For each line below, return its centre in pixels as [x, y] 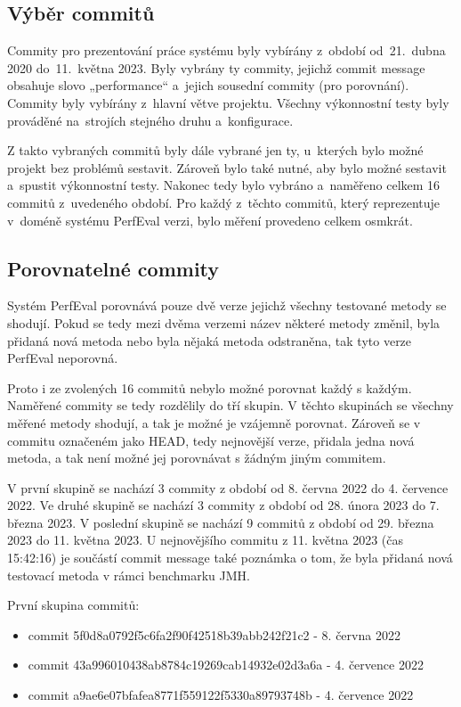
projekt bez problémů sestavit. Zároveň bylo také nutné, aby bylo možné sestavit [227, 167]
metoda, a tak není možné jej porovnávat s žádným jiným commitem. [197, 458]
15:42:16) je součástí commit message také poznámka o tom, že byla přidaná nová [230, 558]
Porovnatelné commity [113, 268]
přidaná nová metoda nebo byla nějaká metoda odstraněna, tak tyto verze [210, 340]
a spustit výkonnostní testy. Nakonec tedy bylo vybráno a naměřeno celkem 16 [224, 185]
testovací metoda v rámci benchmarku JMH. [129, 575]
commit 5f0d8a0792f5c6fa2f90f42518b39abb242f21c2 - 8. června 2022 [214, 634]
